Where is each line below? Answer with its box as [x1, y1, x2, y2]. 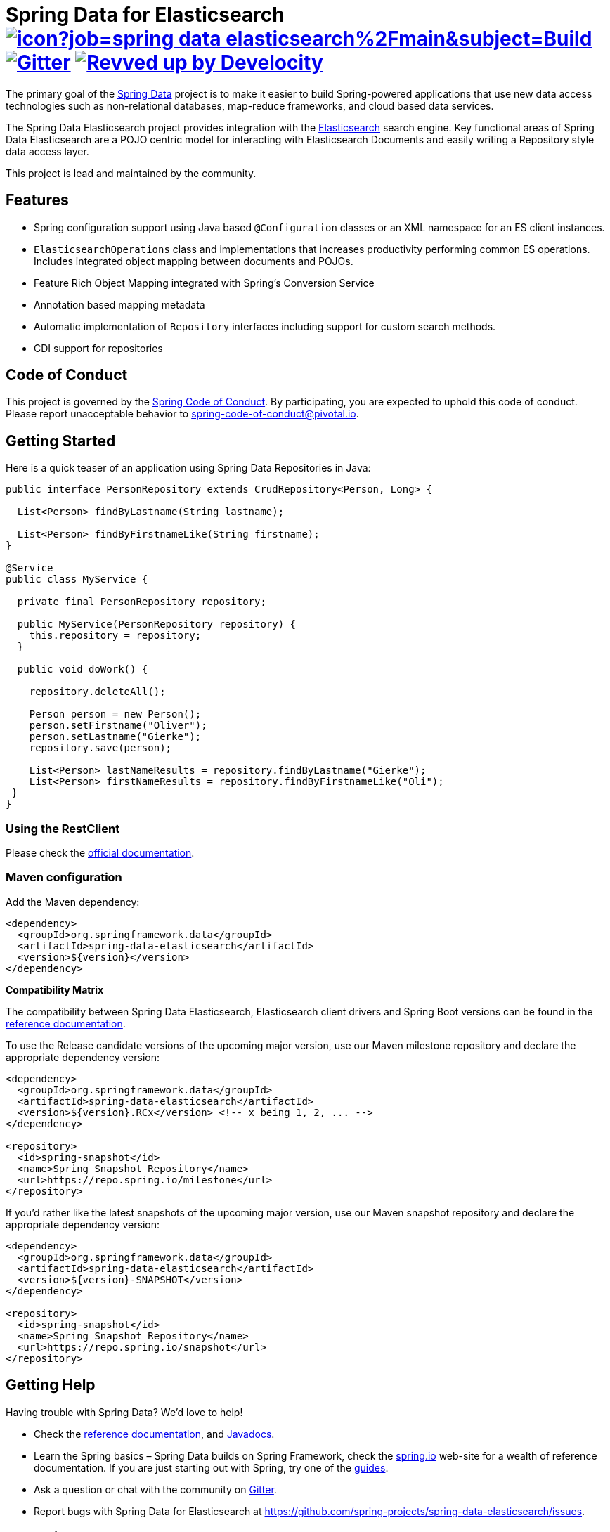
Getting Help [6, 1376, 96, 1394]
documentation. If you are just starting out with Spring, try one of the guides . [34, 1461, 389, 1474]
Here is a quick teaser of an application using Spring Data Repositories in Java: [6, 462, 371, 474]
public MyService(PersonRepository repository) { [17, 618, 297, 630]
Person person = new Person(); [29, 708, 202, 720]
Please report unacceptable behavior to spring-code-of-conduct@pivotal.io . [6, 408, 359, 420]
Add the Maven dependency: [6, 895, 140, 908]
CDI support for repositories [34, 342, 163, 354]
